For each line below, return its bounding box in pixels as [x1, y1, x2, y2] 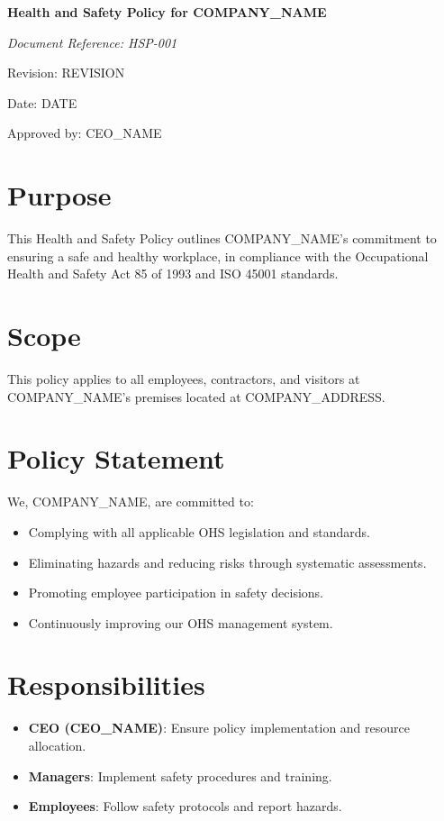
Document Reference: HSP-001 [7, 32, 177, 51]
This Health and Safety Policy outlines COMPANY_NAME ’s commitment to [7, 229, 437, 248]
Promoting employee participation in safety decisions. [28, 583, 323, 602]
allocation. [28, 736, 86, 754]
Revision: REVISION [7, 63, 125, 82]
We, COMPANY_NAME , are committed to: [7, 492, 254, 511]
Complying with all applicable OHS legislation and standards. [28, 522, 370, 541]
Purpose [7, 177, 112, 214]
